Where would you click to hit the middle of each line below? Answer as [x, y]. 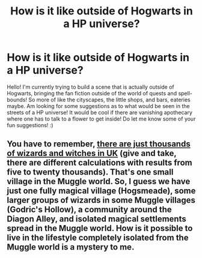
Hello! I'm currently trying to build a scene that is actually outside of [91, 87]
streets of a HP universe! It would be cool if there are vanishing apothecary [100, 112]
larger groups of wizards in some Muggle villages [101, 200]
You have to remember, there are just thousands [99, 144]
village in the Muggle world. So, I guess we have [99, 181]
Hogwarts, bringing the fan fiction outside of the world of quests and [92, 93]
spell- [185, 93]
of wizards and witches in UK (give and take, [92, 153]
